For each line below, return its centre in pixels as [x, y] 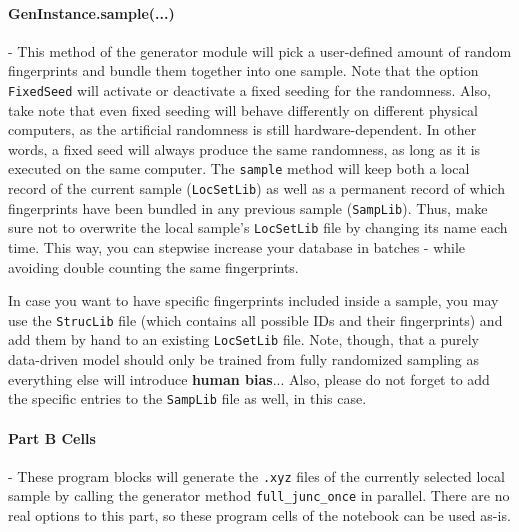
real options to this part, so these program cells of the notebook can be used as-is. [259, 515]
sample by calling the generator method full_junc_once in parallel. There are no [259, 495]
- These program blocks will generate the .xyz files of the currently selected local [256, 475]
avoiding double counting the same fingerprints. [153, 266]
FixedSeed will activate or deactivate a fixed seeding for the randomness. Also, [249, 89]
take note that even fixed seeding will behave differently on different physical [243, 109]
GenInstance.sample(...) [91, 12]
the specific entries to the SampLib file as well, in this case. [187, 398]
